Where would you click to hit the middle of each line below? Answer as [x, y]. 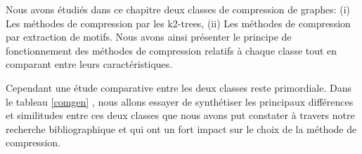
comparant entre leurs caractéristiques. [89, 64]
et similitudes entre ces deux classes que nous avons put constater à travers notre [180, 115]
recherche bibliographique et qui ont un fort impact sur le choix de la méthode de [181, 128]
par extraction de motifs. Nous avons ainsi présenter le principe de [149, 37]
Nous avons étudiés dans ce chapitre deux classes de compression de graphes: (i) [178, 9]
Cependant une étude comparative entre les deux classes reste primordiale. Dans [179, 87]
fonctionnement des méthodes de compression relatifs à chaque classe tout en [172, 50]
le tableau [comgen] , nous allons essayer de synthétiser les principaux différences [180, 101]
